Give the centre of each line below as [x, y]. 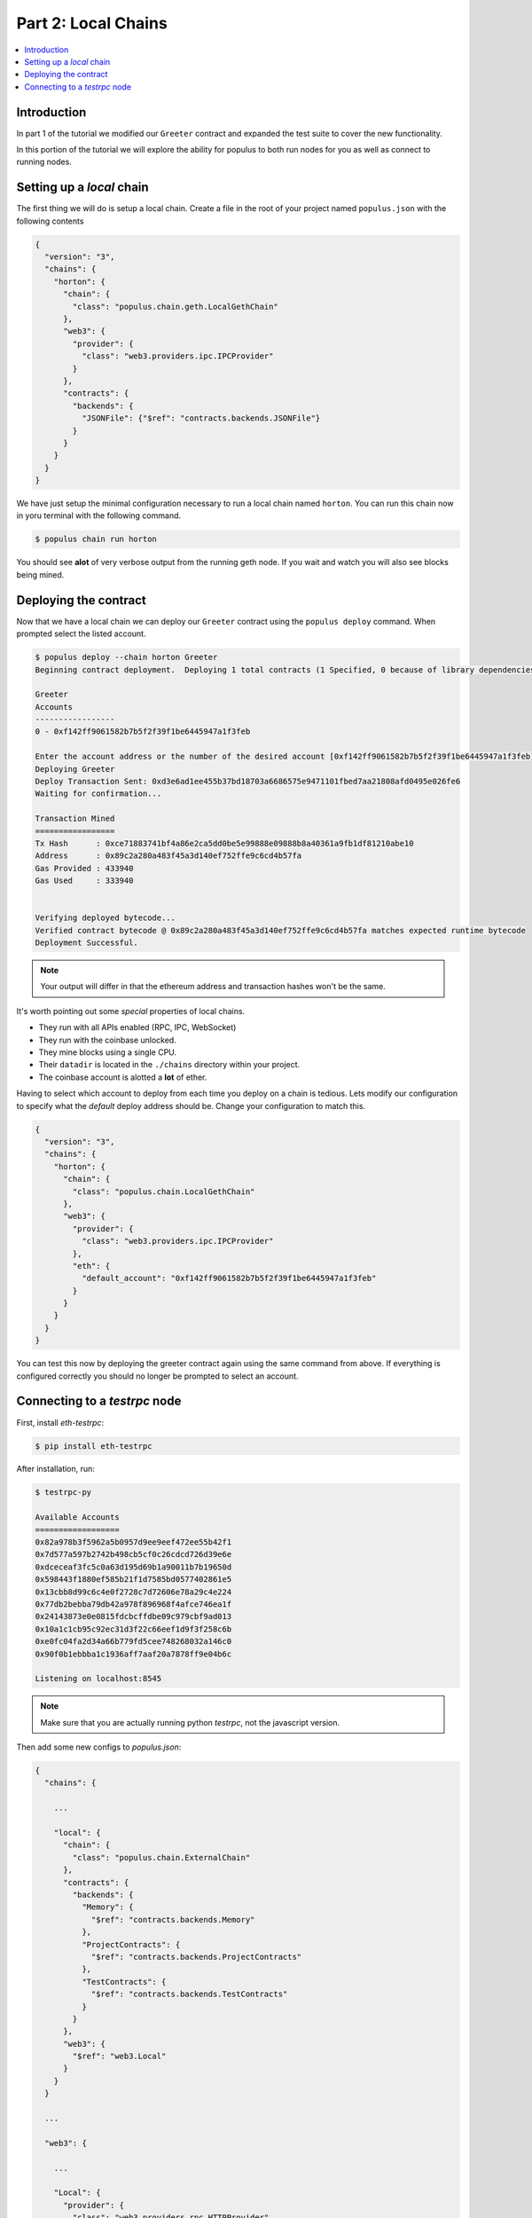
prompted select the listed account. [81, 633]
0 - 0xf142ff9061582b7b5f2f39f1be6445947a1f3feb [143, 731]
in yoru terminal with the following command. [99, 515]
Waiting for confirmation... [98, 794]
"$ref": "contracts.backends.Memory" [173, 1919]
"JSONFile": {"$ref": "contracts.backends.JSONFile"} [201, 418]
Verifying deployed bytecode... [106, 918]
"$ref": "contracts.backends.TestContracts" [189, 1994]
